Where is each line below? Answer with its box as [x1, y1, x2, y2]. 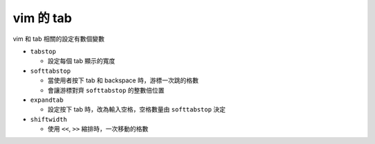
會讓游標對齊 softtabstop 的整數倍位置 [47, 86, 165, 94]
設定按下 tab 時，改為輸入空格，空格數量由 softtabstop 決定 [47, 105, 226, 114]
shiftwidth [30, 115, 67, 123]
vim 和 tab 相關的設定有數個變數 [12, 35, 105, 43]
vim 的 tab [12, 10, 72, 26]
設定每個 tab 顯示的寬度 [47, 57, 115, 65]
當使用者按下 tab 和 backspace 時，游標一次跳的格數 [47, 76, 199, 84]
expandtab [30, 96, 64, 104]
